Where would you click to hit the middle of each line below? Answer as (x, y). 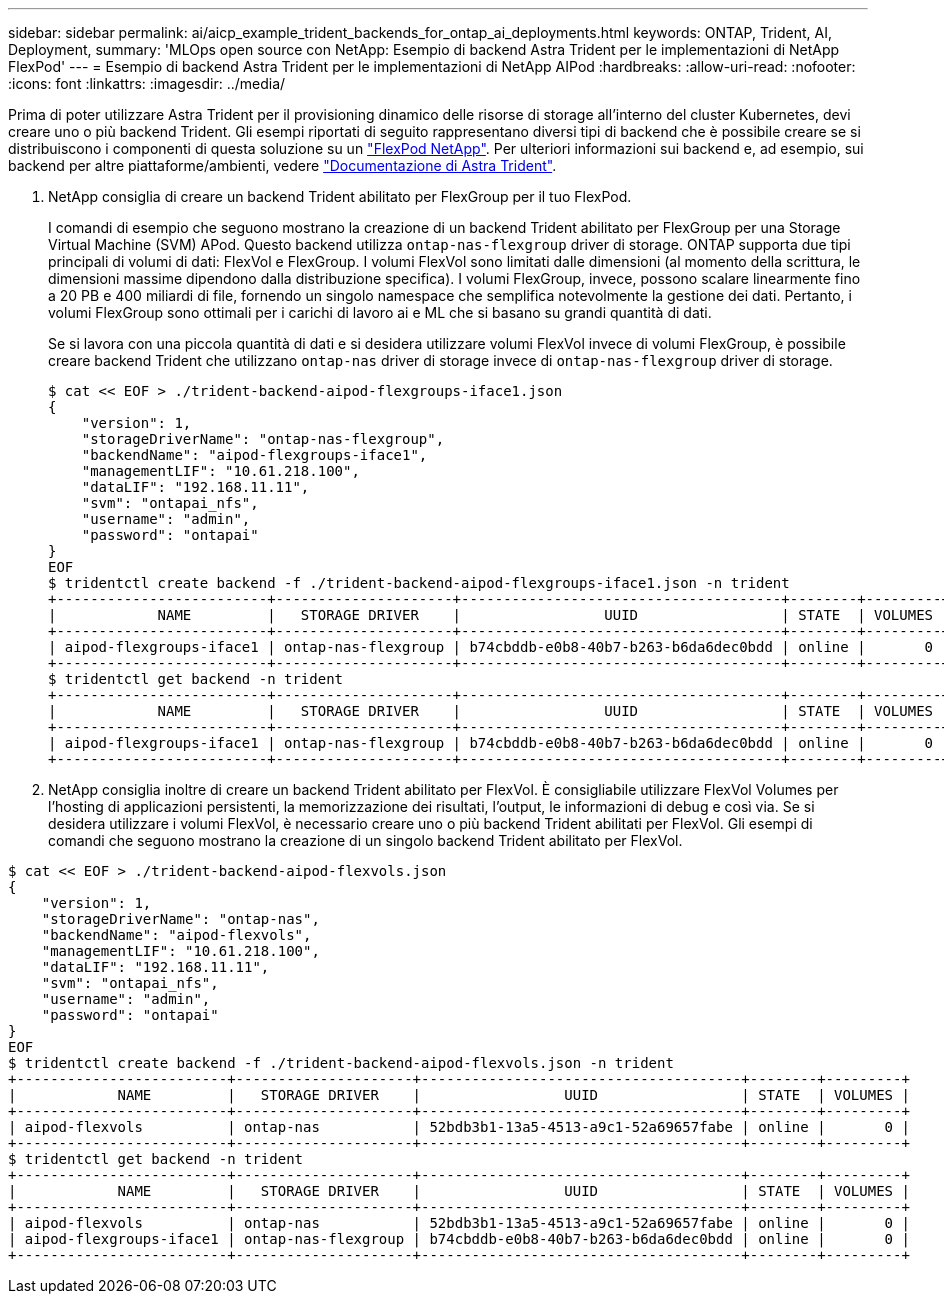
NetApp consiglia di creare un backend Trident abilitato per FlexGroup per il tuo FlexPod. (340, 196)
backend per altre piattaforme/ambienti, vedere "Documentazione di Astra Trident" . (282, 165)
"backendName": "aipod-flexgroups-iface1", (254, 455)
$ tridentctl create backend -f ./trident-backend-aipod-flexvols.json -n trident (341, 1063)
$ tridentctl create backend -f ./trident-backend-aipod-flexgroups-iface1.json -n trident (419, 583)
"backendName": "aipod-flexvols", (176, 935)
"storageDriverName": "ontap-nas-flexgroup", (263, 439)
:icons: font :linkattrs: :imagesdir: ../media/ (147, 83)
